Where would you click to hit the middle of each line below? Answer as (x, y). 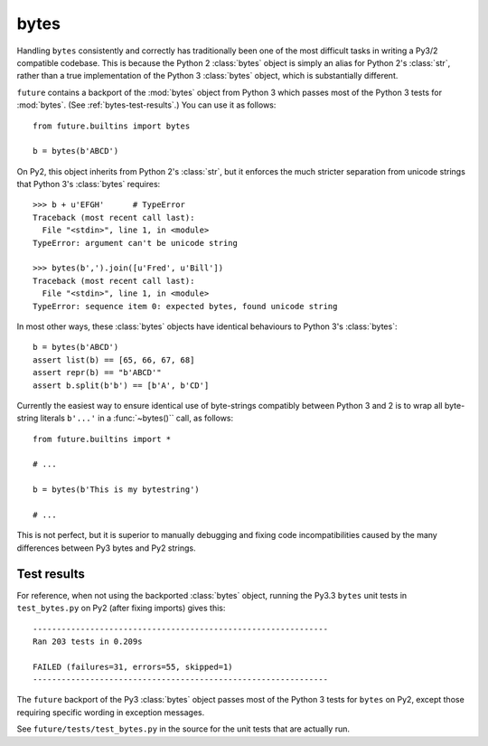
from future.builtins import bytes (112, 126)
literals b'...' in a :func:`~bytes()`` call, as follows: (137, 418)
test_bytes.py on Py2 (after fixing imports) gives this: (121, 608)
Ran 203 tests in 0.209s (88, 641)
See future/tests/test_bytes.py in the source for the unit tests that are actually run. (183, 729)
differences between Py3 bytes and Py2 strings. (106, 548)
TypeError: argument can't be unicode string (136, 243)
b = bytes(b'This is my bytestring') (117, 490)
